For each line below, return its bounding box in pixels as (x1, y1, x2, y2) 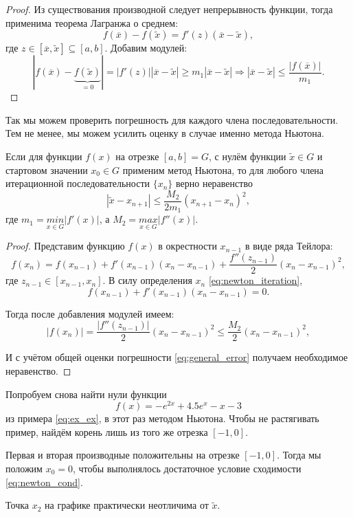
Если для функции (5, 148, 82, 163)
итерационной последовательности (5, 176, 150, 190)
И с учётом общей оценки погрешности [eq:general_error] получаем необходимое (5, 350, 348, 364)
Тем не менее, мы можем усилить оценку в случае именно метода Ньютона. (5, 126, 324, 140)
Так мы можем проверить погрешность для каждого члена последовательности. (5, 112, 339, 126)
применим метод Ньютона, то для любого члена (122, 162, 324, 177)
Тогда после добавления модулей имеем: (5, 306, 174, 320)
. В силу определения (102, 273, 192, 287)
